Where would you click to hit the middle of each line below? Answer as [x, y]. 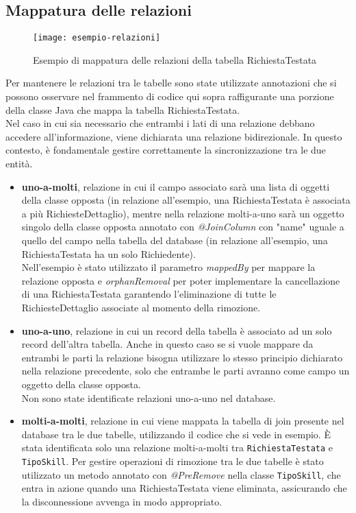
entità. [19, 164]
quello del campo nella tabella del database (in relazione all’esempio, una [175, 240]
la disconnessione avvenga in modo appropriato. [122, 501]
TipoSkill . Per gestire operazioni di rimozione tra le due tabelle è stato [173, 461]
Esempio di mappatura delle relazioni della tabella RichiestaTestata [175, 59]
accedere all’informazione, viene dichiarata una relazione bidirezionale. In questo [174, 136]
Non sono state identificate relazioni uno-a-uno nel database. [149, 397]
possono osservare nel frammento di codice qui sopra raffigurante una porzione [170, 96]
